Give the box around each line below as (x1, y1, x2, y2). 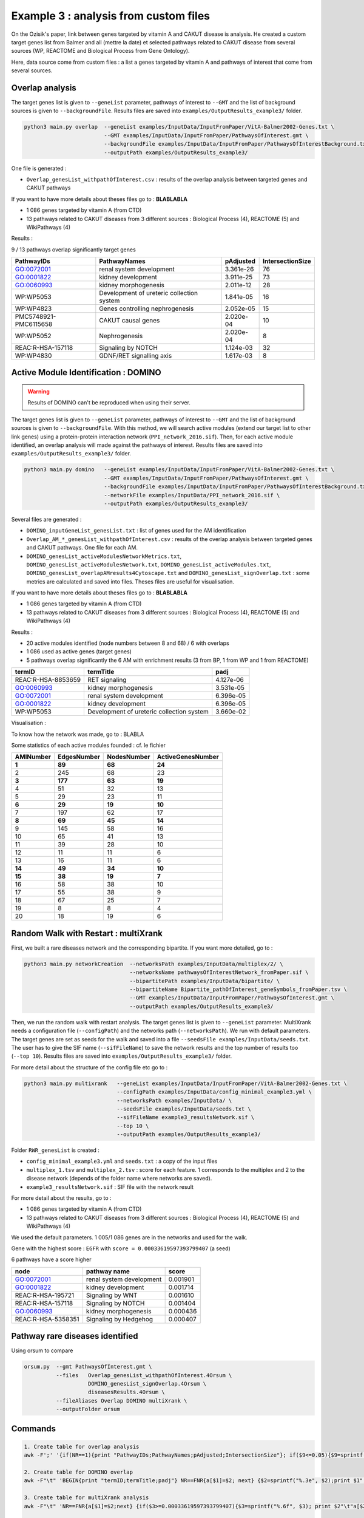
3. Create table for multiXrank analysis (24, 1494, 149, 1501)
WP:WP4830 (15, 352, 52, 360)
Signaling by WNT (86, 1291, 138, 1299)
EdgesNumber (58, 753, 100, 761)
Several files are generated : (11, 516, 82, 523)
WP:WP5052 (15, 332, 52, 340)
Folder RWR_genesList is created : (11, 1146, 100, 1154)
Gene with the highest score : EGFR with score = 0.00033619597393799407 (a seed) (11, 1245, 231, 1252)
